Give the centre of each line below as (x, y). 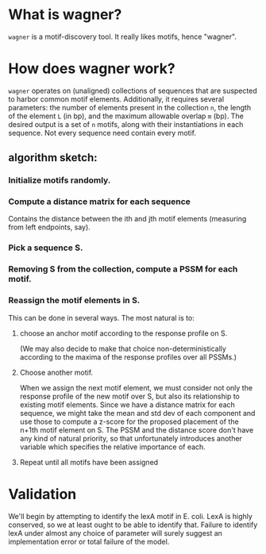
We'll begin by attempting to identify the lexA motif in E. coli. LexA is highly (130, 516)
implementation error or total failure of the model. (89, 541)
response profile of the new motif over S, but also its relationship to (130, 396)
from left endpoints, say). (50, 227)
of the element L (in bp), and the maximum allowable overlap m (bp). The (126, 116)
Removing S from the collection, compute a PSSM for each (123, 269)
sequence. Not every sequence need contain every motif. (102, 133)
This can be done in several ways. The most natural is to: (101, 317)
